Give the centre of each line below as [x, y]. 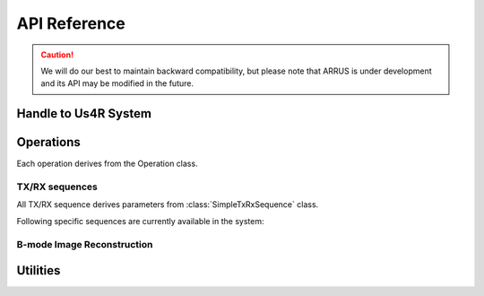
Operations [48, 142]
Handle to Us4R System [84, 113]
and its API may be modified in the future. [117, 83]
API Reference [71, 23]
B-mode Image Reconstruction [85, 244]
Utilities [39, 270]
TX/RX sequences [57, 187]
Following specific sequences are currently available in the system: [140, 221]
